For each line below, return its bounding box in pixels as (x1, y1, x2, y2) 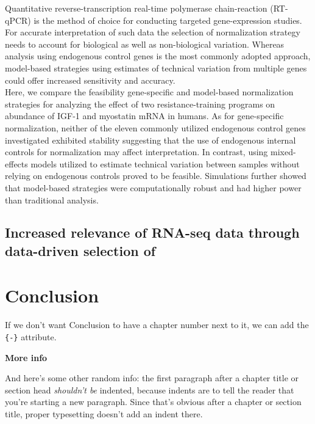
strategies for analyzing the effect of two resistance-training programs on (5, 97, 275, 110)
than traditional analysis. (5, 193, 99, 206)
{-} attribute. (5, 330, 57, 343)
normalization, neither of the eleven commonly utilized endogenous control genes (5, 121, 306, 134)
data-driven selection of (5, 241, 156, 260)
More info (5, 351, 48, 364)
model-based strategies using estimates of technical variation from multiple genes (5, 61, 307, 74)
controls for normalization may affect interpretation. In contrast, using (5, 145, 268, 158)
